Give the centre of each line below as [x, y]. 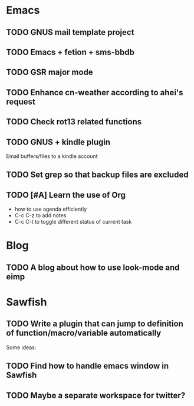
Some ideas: [21, 347]
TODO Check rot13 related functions [74, 122]
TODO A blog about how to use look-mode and [93, 267]
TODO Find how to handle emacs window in [88, 366]
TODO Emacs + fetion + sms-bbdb [70, 52]
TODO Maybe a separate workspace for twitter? [96, 395]
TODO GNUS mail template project [70, 32]
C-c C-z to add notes [40, 215]
